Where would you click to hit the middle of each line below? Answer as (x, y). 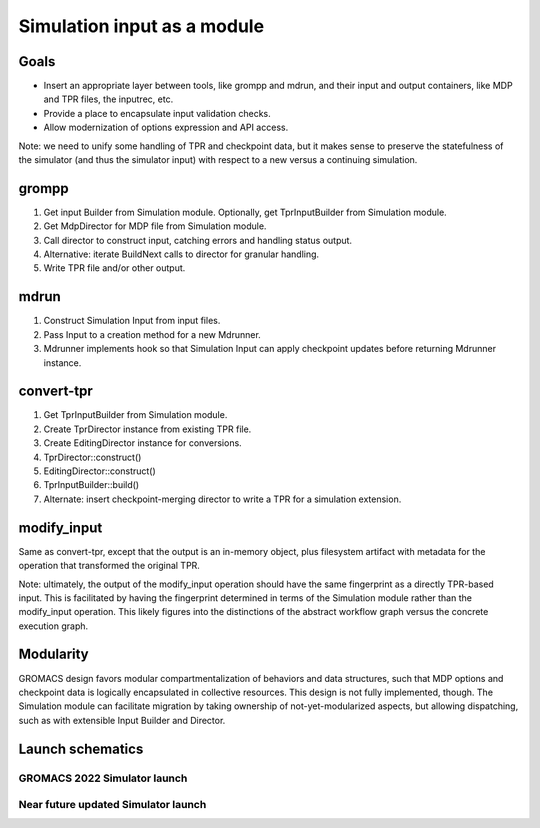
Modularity (53, 654)
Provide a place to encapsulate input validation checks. (157, 113)
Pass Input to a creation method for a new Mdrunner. (152, 334)
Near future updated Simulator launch (112, 805)
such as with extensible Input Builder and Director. (122, 720)
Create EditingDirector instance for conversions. (142, 443)
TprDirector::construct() (92, 457)
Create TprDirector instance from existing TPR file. (147, 429)
